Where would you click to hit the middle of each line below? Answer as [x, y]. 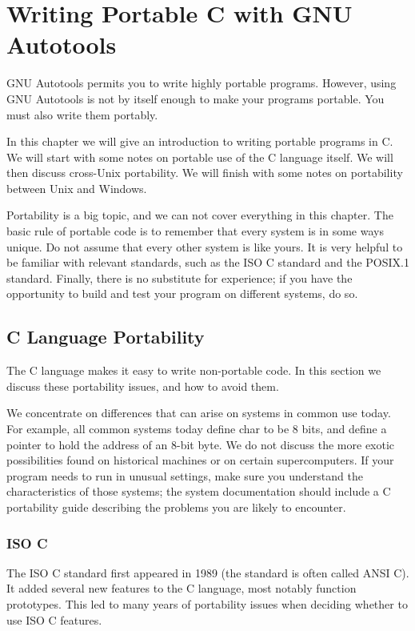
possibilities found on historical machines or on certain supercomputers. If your [200, 460]
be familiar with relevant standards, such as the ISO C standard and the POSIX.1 [208, 262]
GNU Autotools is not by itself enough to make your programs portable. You [196, 98]
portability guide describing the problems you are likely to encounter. [176, 506]
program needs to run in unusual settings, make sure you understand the [185, 475]
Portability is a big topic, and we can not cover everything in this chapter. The [200, 215]
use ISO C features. [54, 619]
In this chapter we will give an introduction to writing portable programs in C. [200, 141]
